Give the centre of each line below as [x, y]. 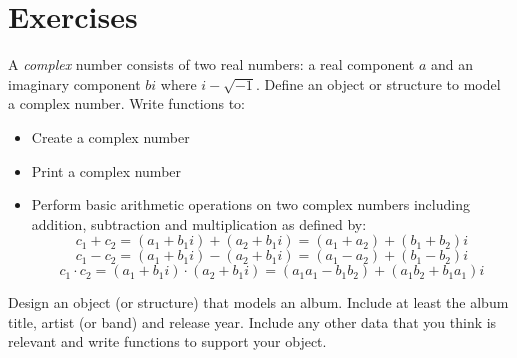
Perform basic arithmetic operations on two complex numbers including [250, 204]
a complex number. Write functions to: [127, 103]
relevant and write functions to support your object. [167, 341]
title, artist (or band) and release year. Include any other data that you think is [252, 321]
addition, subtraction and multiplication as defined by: [199, 223]
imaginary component [74, 83]
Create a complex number [110, 136]
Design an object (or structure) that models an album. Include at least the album [258, 302]
